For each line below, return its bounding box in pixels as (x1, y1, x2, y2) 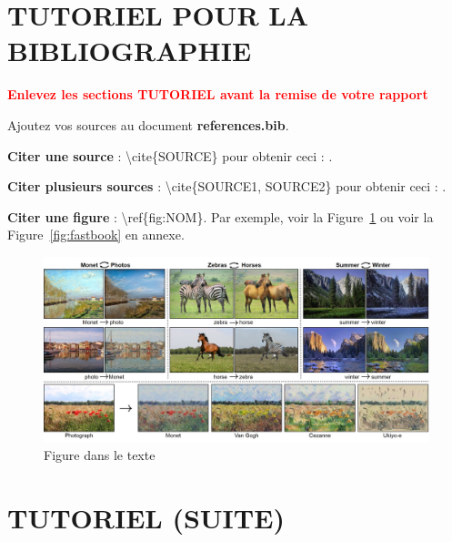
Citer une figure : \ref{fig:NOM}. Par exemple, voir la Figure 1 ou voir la (7, 207, 434, 226)
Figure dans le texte (44, 445, 156, 465)
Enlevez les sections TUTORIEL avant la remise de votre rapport (7, 85, 428, 104)
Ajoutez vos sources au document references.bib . (7, 115, 289, 134)
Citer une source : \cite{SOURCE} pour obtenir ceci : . (7, 146, 333, 165)
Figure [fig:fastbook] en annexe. (7, 225, 185, 244)
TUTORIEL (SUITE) (7, 498, 285, 536)
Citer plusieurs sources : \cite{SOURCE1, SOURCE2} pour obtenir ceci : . (7, 177, 447, 196)
